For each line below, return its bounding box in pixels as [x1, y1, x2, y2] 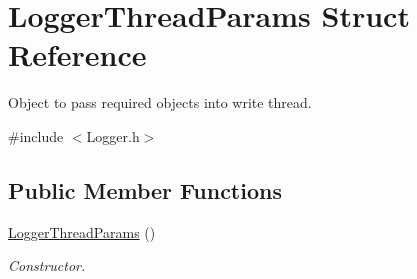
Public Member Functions [8, 174, 282, 205]
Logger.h [86, 125, 140, 146]
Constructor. [8, 255, 86, 276]
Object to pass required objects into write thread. [8, 92, 312, 113]
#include [8, 125, 64, 146]
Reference [8, 34, 147, 75]
